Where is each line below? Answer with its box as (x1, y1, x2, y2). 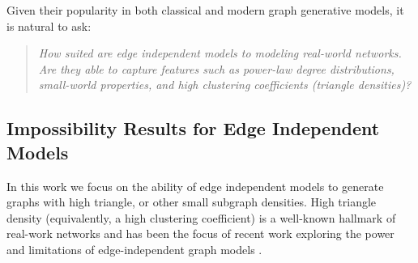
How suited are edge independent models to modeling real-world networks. (38, 45, 402, 62)
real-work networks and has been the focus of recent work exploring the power (6, 225, 395, 242)
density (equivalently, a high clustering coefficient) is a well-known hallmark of (6, 209, 396, 226)
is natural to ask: (6, 17, 92, 34)
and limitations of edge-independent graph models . (6, 240, 262, 257)
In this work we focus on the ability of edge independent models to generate (6, 177, 384, 194)
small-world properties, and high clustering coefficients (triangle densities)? (38, 76, 412, 93)
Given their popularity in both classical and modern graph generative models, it (6, 2, 404, 18)
